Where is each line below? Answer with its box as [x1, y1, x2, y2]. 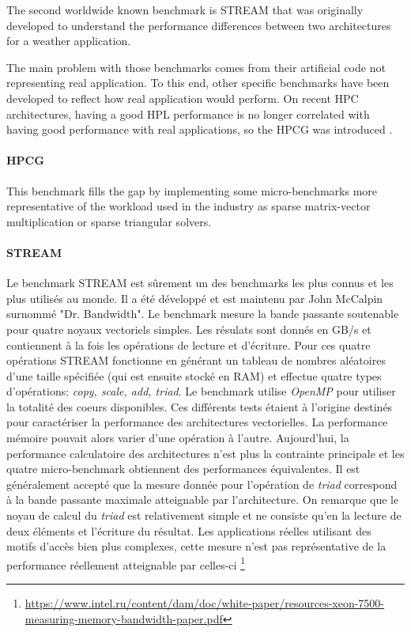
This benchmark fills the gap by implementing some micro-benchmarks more [6, 182, 378, 199]
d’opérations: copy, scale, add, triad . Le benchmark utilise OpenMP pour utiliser [6, 383, 396, 399]
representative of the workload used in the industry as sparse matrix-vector [6, 198, 371, 214]
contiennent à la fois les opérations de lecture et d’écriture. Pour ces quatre [6, 336, 371, 353]
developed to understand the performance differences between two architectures [6, 17, 391, 33]
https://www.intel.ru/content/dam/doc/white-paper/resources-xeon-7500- [25, 595, 385, 611]
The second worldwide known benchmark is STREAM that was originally [6, 2, 364, 17]
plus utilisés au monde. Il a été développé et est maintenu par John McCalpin [6, 290, 383, 306]
